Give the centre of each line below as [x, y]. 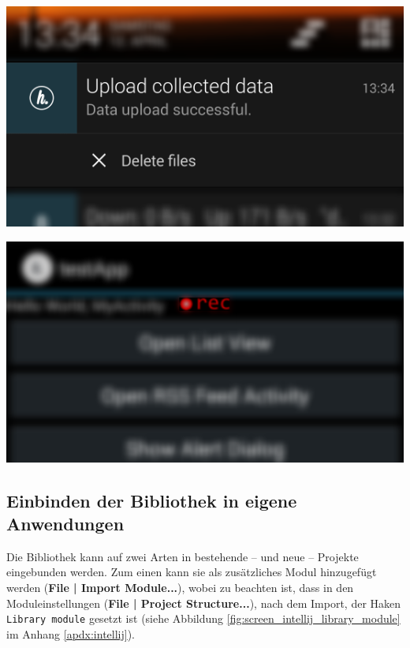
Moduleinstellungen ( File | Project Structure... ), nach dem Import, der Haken [204, 603]
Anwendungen [65, 524]
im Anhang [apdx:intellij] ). [71, 633]
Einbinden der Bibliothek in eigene [152, 500]
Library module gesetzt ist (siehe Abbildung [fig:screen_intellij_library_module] [203, 618]
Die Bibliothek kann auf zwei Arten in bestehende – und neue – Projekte [183, 556]
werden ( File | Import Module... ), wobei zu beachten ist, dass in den [180, 588]
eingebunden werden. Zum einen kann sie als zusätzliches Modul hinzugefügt [192, 572]
